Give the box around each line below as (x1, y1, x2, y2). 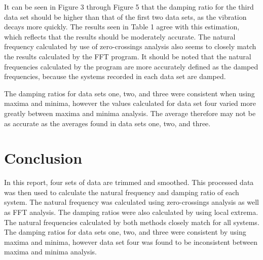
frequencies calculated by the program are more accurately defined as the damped (4, 61, 258, 71)
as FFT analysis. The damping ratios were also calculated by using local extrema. (4, 207, 258, 217)
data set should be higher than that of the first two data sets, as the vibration (4, 11, 247, 22)
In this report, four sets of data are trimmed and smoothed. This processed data (4, 177, 254, 188)
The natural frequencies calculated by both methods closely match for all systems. (4, 216, 259, 227)
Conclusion (4, 147, 83, 168)
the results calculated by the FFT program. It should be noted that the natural (4, 51, 251, 61)
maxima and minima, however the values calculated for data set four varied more (4, 98, 256, 108)
